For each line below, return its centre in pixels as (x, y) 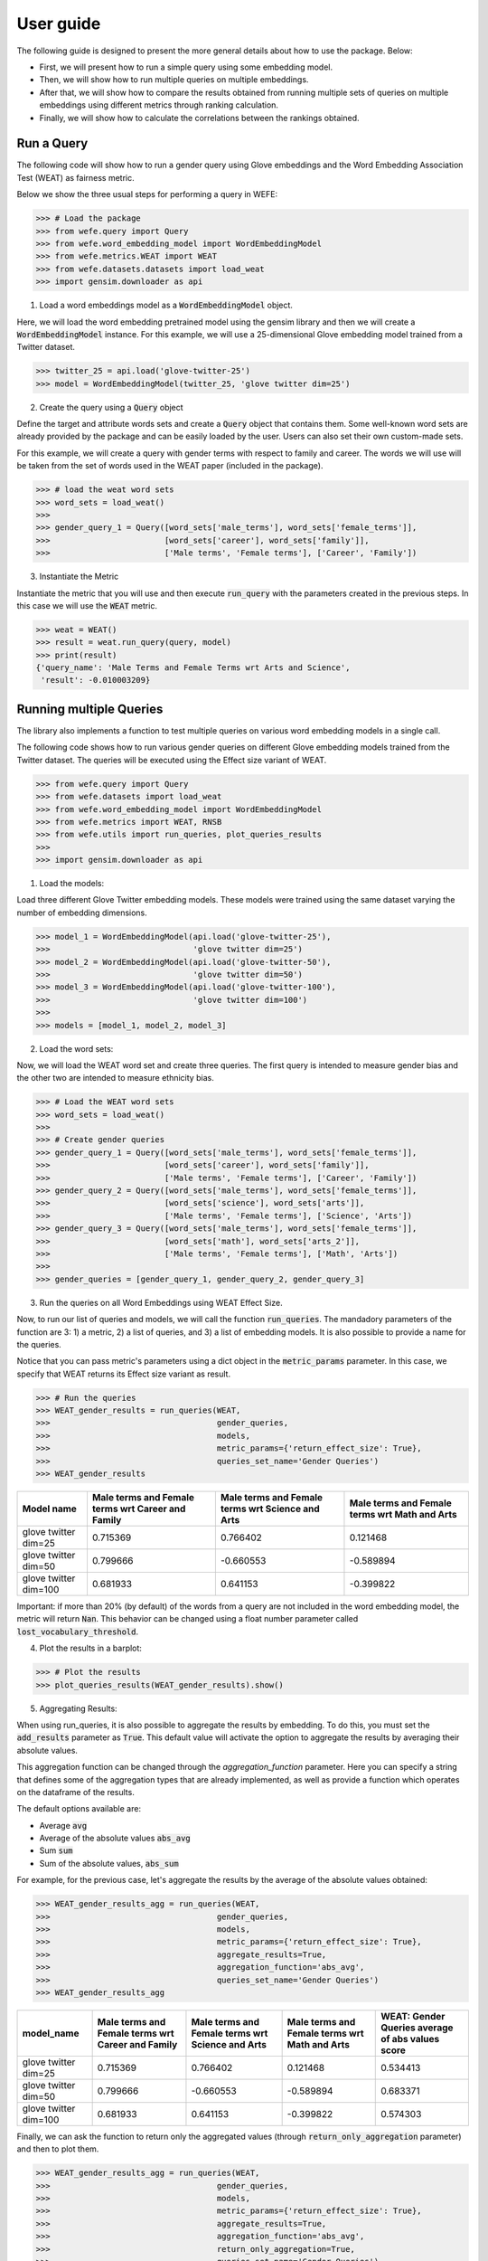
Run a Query (52, 143)
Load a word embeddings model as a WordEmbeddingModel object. (166, 305)
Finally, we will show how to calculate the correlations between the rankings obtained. (200, 118)
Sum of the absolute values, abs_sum (109, 1863)
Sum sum (56, 1850)
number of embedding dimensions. (82, 913)
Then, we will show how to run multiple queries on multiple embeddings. (174, 80)
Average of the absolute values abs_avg (115, 1838)
